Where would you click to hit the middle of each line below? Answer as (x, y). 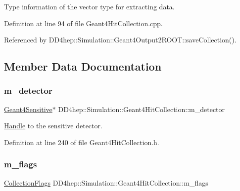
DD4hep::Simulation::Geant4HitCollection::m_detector (142, 109)
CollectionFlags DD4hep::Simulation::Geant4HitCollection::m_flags (106, 182)
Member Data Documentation (83, 66)
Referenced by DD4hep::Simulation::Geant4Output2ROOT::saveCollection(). (120, 40)
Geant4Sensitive (28, 109)
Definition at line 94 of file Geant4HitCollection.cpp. (83, 23)
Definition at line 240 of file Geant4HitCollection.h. (82, 142)
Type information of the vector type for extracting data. (89, 6)
